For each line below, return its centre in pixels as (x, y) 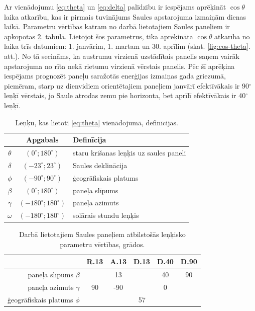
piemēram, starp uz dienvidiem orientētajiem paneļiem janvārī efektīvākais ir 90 (127, 85)
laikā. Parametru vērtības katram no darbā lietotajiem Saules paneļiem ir (117, 26)
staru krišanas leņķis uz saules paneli (129, 152)
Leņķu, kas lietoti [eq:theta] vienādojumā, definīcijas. (97, 122)
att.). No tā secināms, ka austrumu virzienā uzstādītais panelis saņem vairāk (122, 56)
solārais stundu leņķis (106, 215)
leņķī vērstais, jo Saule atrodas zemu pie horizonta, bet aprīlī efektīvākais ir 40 (125, 95)
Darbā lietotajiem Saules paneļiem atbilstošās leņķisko (102, 234)
